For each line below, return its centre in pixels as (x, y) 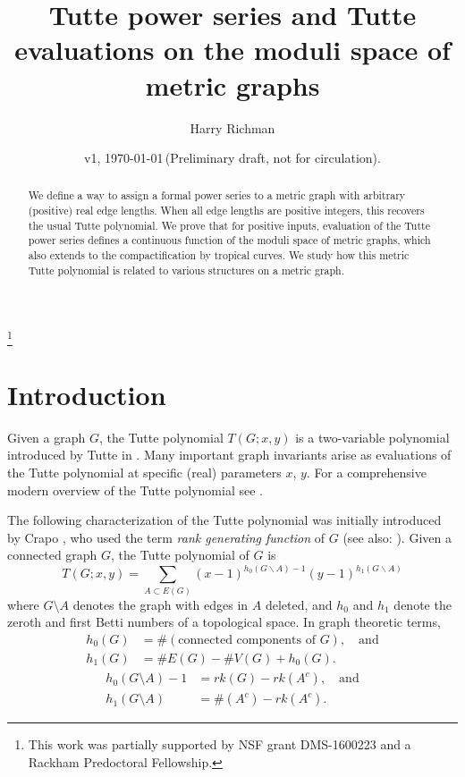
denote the (423, 604)
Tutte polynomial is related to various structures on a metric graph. (186, 270)
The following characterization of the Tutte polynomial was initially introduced (224, 520)
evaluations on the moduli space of (232, 50)
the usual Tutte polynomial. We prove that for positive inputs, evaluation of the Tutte (229, 225)
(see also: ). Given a (397, 537)
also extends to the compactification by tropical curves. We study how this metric (219, 255)
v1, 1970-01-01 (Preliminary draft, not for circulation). (232, 158)
